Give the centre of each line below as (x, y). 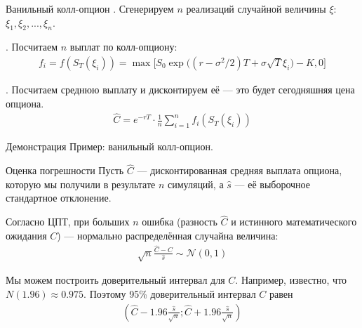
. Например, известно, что (291, 280)
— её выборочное (272, 184)
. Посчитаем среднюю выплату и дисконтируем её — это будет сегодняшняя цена (180, 90)
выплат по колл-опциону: (123, 47)
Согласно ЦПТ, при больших (68, 222)
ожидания (26, 235)
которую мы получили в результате (81, 184)
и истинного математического (294, 222)
